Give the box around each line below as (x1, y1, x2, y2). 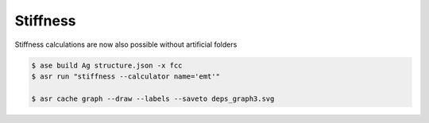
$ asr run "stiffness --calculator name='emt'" (31, 71, 220, 81)
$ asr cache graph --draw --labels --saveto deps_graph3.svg (31, 94, 275, 103)
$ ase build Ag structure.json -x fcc (31, 60, 183, 70)
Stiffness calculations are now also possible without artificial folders (14, 40, 238, 49)
